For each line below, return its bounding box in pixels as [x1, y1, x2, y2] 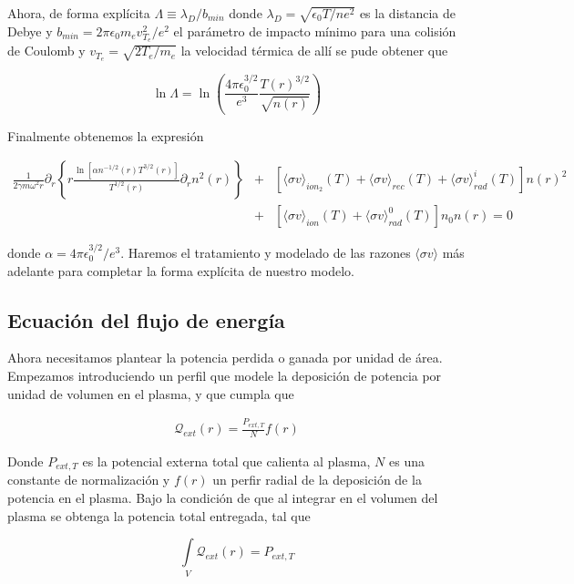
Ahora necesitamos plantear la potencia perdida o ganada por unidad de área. [7, 348, 443, 367]
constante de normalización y [7, 470, 170, 489]
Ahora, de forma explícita [7, 4, 150, 22]
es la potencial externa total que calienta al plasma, [82, 452, 371, 471]
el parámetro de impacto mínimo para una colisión [173, 21, 456, 40]
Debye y [7, 21, 53, 40]
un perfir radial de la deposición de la [212, 470, 422, 489]
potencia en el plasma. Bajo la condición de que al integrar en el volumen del [7, 488, 438, 507]
